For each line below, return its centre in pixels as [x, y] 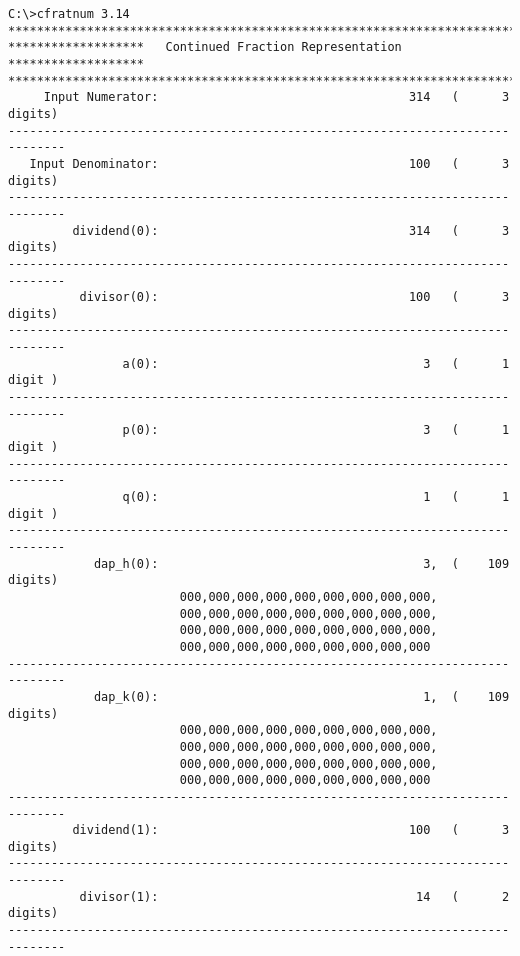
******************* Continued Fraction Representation [205, 47]
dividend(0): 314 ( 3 [291, 230]
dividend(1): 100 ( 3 [291, 830]
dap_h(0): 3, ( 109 [301, 563]
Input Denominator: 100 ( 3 [269, 163]
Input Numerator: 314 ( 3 [276, 97]
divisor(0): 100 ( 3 [294, 297]
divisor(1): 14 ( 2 [294, 896]
